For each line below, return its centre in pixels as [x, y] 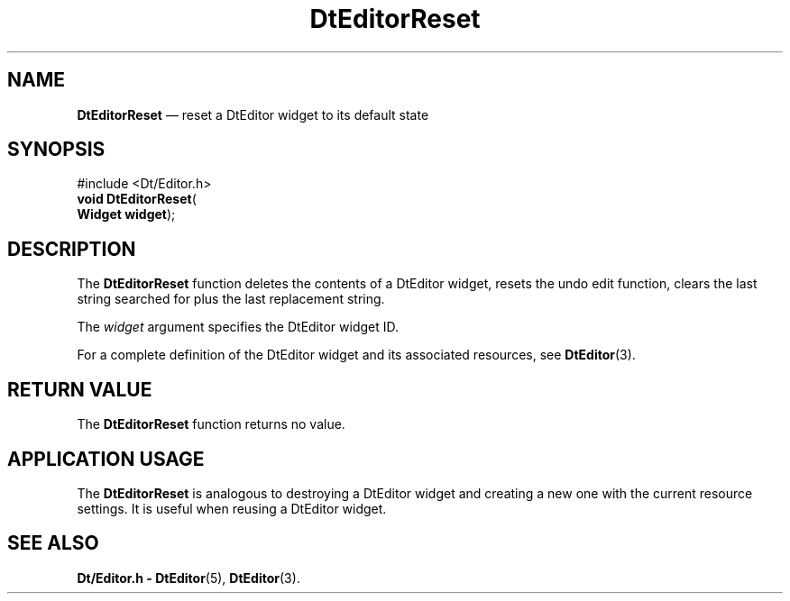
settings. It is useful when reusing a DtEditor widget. [232, 508]
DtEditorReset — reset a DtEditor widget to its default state [253, 114]
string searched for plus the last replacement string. [231, 299]
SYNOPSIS [56, 150]
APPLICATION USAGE [106, 459]
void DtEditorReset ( [137, 199]
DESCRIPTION [72, 249]
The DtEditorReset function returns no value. [211, 424]
